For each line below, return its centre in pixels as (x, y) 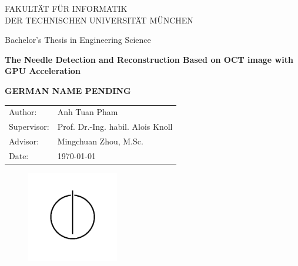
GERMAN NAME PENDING (68, 90)
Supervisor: (29, 127)
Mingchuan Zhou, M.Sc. (100, 141)
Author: (23, 112)
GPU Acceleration (43, 71)
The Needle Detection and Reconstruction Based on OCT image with (149, 59)
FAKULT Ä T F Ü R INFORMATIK (66, 8)
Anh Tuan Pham (88, 112)
